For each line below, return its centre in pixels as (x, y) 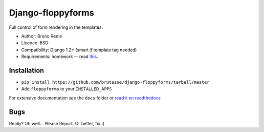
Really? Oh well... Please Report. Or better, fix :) (57, 123)
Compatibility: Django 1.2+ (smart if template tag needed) (79, 50)
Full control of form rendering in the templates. (56, 27)
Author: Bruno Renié (42, 36)
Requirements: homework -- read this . (60, 57)
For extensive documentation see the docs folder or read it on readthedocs (85, 98)
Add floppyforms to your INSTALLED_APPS (66, 89)
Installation (26, 70)
